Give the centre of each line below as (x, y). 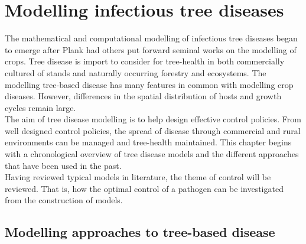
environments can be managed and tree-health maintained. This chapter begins (148, 142)
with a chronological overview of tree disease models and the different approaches (152, 154)
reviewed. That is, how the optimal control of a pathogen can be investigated (144, 188)
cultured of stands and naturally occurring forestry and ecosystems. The (136, 72)
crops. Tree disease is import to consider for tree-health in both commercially (145, 61)
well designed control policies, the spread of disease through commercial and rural (153, 130)
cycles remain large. (40, 107)
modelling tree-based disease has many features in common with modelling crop (149, 84)
